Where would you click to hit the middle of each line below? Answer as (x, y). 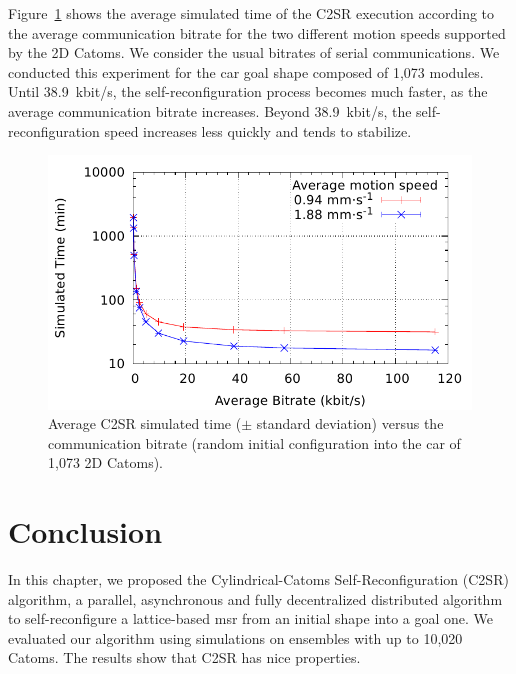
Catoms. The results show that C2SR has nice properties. (184, 657)
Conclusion (85, 531)
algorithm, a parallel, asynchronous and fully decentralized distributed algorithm (255, 598)
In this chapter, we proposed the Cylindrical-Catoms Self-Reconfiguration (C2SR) (258, 579)
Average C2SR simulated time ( (145, 423)
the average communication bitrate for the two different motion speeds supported (257, 32)
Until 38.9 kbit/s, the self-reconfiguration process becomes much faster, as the (248, 91)
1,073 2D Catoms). (105, 462)
